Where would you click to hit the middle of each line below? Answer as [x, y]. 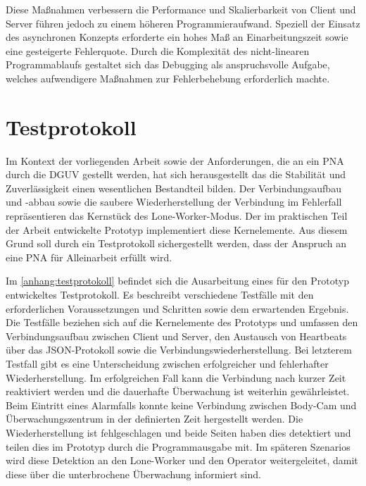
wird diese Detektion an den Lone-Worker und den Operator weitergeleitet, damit [182, 460]
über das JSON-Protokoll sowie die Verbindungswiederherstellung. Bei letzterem [179, 350]
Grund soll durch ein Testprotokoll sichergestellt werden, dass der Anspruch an [176, 243]
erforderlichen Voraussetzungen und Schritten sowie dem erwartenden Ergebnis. [177, 308]
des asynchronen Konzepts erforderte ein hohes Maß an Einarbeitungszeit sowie [177, 37]
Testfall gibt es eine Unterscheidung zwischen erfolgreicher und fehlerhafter [167, 363]
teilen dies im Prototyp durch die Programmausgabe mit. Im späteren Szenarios [178, 446]
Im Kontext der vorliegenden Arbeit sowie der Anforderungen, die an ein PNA [175, 160]
